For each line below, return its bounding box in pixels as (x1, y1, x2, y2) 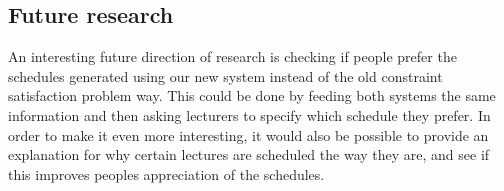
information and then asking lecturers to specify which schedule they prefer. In (8, 104, 491, 125)
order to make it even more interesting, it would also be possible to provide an (8, 124, 489, 145)
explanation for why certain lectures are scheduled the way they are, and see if (8, 144, 490, 165)
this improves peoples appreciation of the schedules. (8, 163, 325, 184)
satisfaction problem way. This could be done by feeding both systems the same (8, 85, 496, 106)
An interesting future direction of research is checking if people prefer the (8, 46, 457, 67)
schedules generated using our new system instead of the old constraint (8, 65, 443, 86)
